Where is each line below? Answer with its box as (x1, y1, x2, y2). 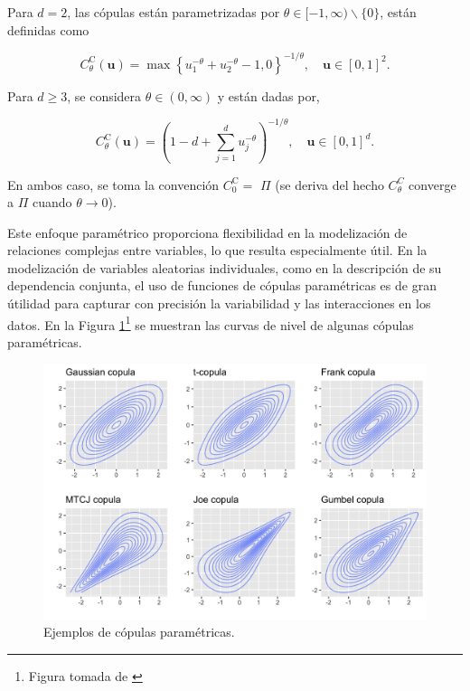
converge (409, 175, 456, 194)
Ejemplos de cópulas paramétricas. (43, 622, 235, 641)
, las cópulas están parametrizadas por (67, 3, 280, 21)
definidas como (7, 20, 89, 39)
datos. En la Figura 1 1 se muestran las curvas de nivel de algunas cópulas (7, 312, 414, 334)
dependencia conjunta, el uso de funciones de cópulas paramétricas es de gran (7, 276, 437, 295)
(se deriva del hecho (275, 175, 384, 194)
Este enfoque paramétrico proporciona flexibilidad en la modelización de (7, 222, 408, 241)
